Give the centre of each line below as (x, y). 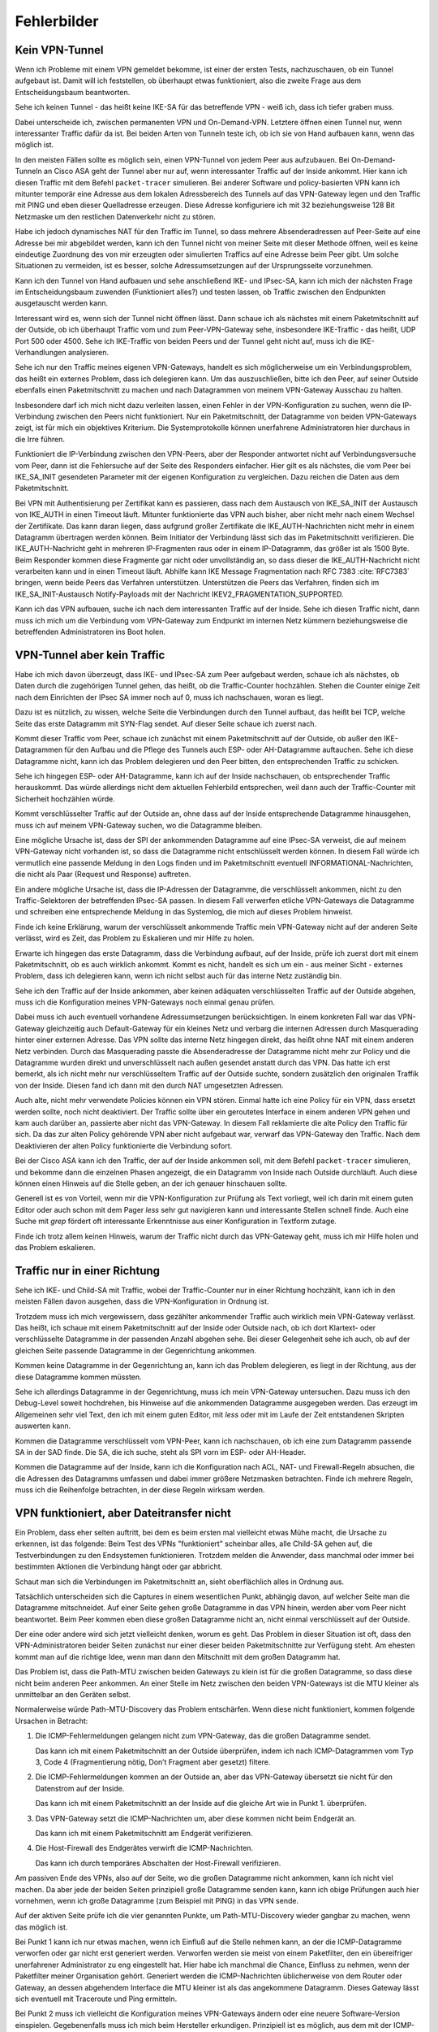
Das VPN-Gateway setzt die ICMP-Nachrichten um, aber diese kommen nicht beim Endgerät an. (196, 1818)
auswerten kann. (43, 1426)
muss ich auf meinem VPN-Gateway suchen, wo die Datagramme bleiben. (139, 825)
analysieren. (88, 353)
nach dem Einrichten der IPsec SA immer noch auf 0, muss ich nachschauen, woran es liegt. (169, 697)
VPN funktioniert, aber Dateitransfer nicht (123, 1513)
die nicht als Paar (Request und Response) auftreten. (103, 875)
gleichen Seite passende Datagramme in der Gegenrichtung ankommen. (136, 1350)
